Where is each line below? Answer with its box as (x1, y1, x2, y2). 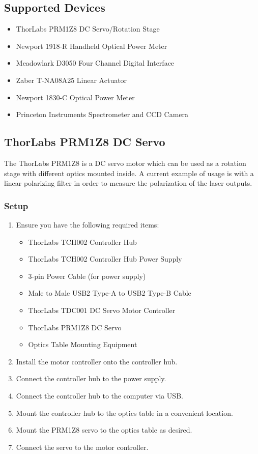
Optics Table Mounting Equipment (28, 339, 137, 350)
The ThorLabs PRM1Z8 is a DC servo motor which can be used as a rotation (4, 157, 246, 168)
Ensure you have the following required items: (16, 219, 159, 230)
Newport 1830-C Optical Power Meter (16, 92, 135, 102)
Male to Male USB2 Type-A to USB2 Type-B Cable (28, 288, 191, 298)
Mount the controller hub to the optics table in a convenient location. (16, 407, 233, 418)
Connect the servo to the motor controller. (16, 441, 149, 452)
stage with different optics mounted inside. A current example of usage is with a (4, 167, 254, 178)
